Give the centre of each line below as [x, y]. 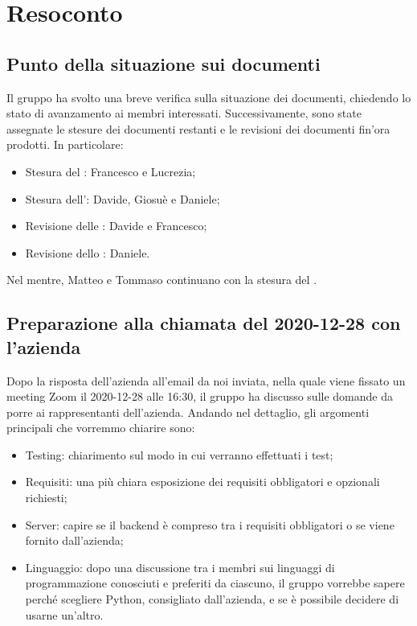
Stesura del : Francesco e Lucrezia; [110, 171]
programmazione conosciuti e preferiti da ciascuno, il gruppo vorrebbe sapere [215, 583]
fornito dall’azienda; [74, 540]
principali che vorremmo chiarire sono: [101, 428]
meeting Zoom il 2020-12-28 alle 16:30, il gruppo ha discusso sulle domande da [200, 396]
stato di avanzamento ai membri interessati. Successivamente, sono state [184, 113]
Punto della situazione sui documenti [164, 63]
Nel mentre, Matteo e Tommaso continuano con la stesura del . [162, 280]
